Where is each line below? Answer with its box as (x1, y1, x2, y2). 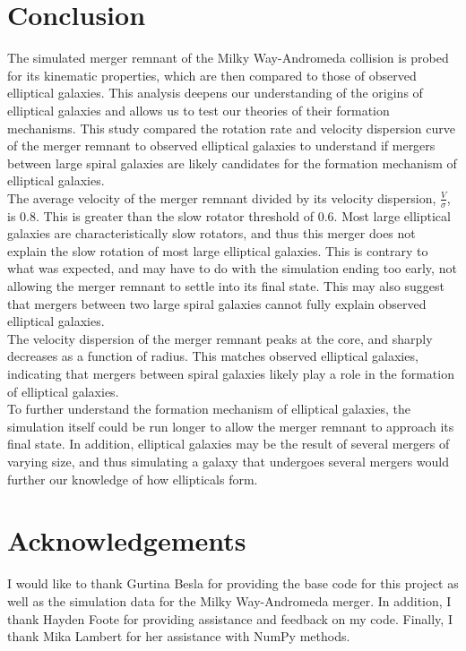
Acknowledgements (7, 522, 246, 559)
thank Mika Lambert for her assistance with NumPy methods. (7, 627, 350, 646)
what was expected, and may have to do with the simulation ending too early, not (7, 259, 457, 278)
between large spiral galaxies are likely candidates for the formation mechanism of (7, 153, 457, 172)
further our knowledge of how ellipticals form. (7, 469, 258, 488)
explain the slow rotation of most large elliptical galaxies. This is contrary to (7, 241, 428, 260)
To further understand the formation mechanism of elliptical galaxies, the (7, 399, 410, 418)
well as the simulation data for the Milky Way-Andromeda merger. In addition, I (7, 591, 452, 610)
